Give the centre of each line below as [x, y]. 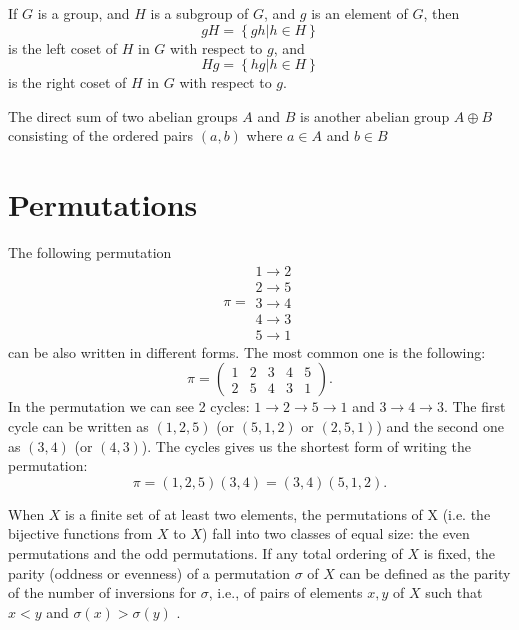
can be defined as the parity [425, 572]
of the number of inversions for [102, 592]
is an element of [359, 13]
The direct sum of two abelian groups [123, 115]
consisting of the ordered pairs [101, 135]
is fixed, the [459, 553]
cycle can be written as [78, 426]
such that [454, 592]
